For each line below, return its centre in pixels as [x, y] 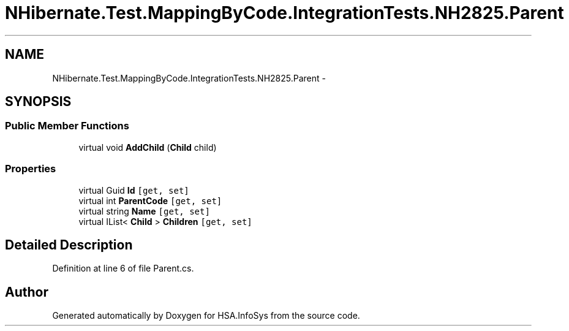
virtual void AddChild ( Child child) [148, 147]
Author [27, 292]
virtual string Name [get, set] [144, 211]
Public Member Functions [67, 126]
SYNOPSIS [38, 102]
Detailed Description [69, 245]
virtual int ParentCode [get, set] [150, 200]
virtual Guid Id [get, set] [134, 190]
